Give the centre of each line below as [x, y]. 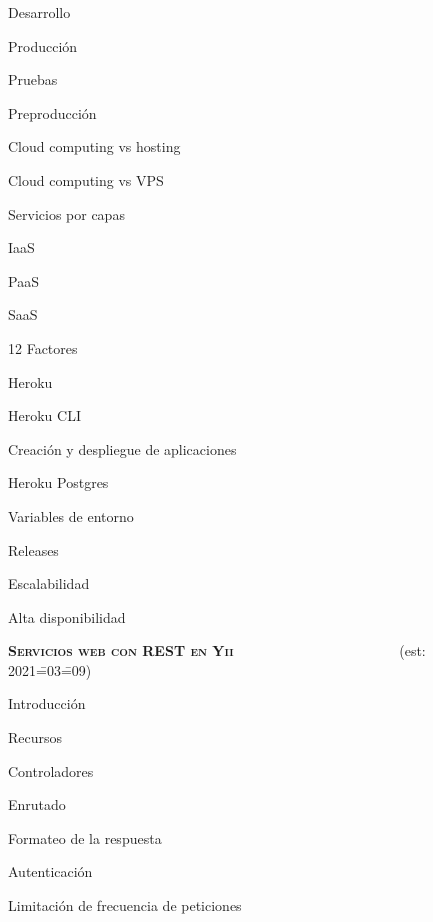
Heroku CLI [44, 415]
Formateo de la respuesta [85, 837]
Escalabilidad [49, 583]
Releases [33, 549]
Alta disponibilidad [67, 616]
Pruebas [33, 79]
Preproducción [52, 112]
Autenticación [50, 871]
